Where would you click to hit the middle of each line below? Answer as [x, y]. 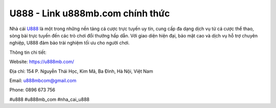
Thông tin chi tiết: [28, 52]
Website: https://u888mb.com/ [42, 62]
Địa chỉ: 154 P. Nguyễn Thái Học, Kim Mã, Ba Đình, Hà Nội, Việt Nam [81, 71]
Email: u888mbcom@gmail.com [43, 80]
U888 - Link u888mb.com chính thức [90, 13]
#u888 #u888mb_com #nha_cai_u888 [49, 99]
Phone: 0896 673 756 [32, 90]
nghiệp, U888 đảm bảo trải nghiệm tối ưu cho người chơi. [70, 43]
